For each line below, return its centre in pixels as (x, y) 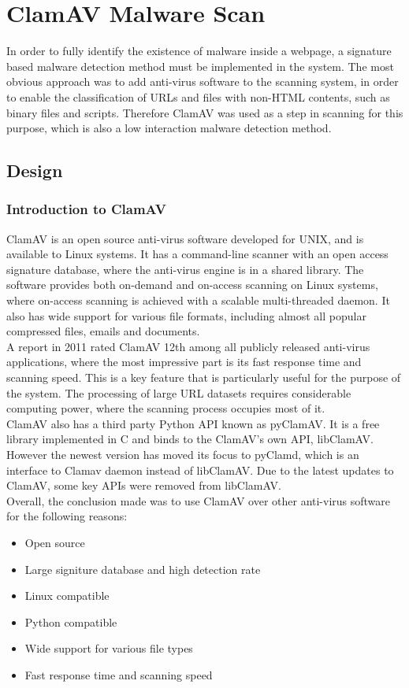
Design (35, 170)
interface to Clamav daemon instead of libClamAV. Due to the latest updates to (200, 470)
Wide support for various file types (109, 648)
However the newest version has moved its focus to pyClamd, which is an (183, 454)
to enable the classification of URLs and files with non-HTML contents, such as (198, 96)
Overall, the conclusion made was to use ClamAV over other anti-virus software (199, 500)
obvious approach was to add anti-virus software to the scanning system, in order (203, 81)
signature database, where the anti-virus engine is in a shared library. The (185, 269)
